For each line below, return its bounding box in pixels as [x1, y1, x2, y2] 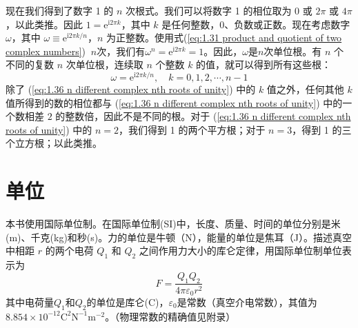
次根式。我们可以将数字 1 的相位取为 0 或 [126, 3, 312, 17]
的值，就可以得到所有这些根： [196, 57, 332, 72]
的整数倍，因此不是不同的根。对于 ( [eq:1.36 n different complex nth [55, 109, 351, 123]
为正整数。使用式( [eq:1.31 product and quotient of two [106, 30, 342, 45]
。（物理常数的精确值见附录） [105, 309, 236, 323]
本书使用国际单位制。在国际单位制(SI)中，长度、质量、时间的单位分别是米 [6, 216, 341, 231]
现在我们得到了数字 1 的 [6, 3, 114, 17]
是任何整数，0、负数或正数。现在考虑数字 [161, 17, 350, 31]
